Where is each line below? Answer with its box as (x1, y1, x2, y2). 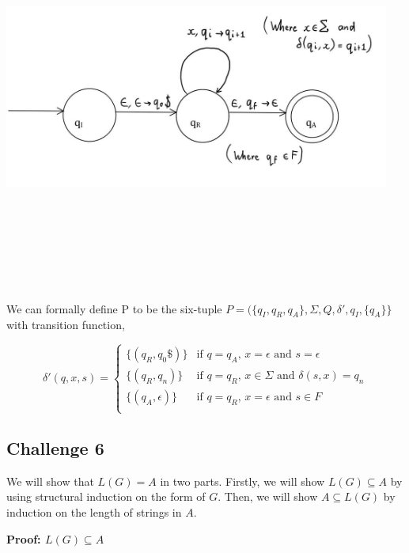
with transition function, (6, 316, 125, 333)
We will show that (6, 472, 94, 489)
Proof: (6, 530, 41, 547)
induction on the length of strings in (6, 503, 182, 520)
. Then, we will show (218, 488, 318, 505)
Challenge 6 (6, 435, 104, 460)
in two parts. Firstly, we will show (160, 472, 325, 489)
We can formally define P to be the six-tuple (6, 300, 222, 316)
